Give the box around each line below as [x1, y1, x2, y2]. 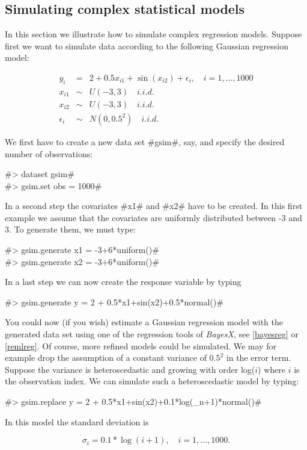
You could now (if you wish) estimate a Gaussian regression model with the [5, 316, 284, 328]
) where [258, 363, 285, 375]
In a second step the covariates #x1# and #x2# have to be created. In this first [5, 199, 303, 212]
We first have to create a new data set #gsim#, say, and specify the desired [5, 135, 285, 148]
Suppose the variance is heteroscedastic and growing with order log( [5, 363, 255, 375]
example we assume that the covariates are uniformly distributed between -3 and [5, 211, 302, 223]
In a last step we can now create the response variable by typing [5, 275, 242, 288]
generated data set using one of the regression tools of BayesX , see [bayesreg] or [5, 328, 299, 340]
